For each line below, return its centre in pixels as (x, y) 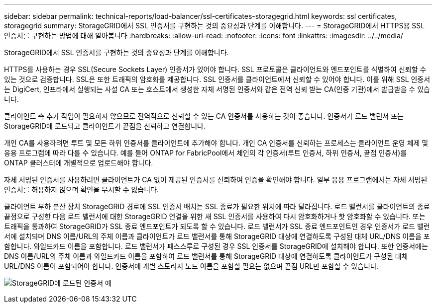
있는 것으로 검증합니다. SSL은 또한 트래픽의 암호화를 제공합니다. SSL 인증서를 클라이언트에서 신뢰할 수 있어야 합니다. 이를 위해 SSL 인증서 (217, 79)
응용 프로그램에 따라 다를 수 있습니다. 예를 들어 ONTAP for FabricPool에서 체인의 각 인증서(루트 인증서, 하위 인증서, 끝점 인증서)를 (206, 153)
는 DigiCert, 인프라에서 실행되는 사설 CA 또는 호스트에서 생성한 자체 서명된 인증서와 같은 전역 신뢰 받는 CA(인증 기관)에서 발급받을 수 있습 (217, 89)
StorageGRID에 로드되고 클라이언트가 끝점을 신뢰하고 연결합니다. (105, 126)
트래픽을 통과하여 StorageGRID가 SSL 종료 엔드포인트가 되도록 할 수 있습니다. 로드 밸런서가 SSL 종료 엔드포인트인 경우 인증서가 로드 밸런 (217, 226)
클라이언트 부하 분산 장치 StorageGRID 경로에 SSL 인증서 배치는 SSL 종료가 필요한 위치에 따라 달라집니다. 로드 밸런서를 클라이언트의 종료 (217, 206)
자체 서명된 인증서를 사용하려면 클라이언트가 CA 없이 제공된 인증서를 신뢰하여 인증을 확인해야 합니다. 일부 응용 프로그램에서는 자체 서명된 (216, 180)
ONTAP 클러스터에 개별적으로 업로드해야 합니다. (79, 163)
